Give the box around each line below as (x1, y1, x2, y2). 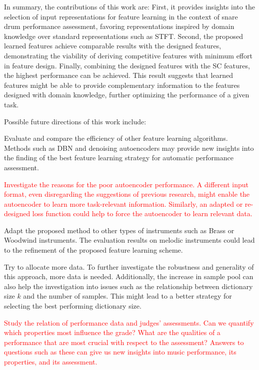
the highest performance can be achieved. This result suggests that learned (4, 70, 233, 80)
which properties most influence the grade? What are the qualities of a (4, 327, 220, 338)
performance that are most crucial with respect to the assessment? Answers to (4, 337, 244, 347)
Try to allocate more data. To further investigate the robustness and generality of (4, 261, 254, 272)
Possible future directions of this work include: (4, 116, 146, 126)
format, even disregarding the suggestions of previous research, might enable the (4, 189, 250, 199)
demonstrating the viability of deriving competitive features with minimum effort (4, 50, 252, 60)
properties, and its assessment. (4, 357, 97, 367)
